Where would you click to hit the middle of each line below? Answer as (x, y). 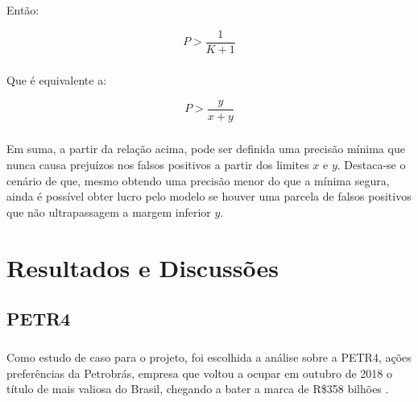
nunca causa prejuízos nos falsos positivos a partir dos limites (158, 165)
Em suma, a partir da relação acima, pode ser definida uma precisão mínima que (206, 149)
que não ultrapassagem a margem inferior (109, 211)
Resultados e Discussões (143, 267)
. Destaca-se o (371, 165)
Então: (23, 10)
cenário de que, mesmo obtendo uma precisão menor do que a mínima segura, (198, 180)
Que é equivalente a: (57, 80)
